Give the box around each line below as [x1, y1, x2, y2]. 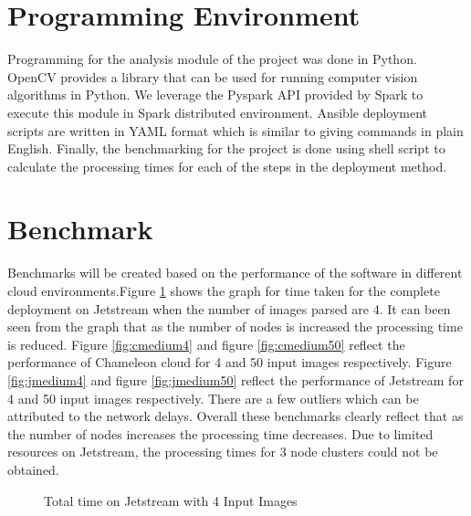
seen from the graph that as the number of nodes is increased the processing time [7, 317, 463, 336]
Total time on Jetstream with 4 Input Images [44, 490, 298, 510]
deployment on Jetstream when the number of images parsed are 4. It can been [7, 299, 451, 318]
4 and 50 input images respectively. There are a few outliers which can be [7, 388, 419, 407]
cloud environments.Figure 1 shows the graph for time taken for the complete [7, 281, 440, 300]
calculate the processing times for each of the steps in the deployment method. [7, 156, 447, 175]
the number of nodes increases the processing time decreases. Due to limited [7, 424, 434, 443]
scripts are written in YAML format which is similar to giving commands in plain [7, 121, 464, 140]
